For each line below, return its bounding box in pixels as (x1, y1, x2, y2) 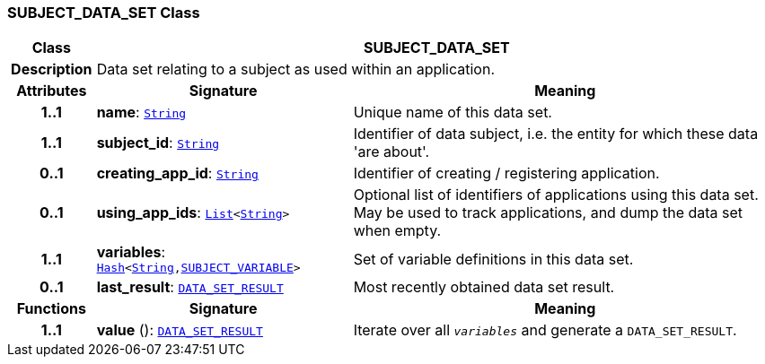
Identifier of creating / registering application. (353, 164, 660, 183)
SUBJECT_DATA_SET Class (7, 4, 200, 22)
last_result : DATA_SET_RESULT (96, 278, 284, 297)
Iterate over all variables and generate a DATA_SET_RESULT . (353, 321, 737, 340)
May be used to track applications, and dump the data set (353, 204, 743, 222)
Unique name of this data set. (353, 103, 552, 122)
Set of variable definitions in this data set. (353, 249, 634, 268)
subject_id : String (96, 134, 220, 152)
